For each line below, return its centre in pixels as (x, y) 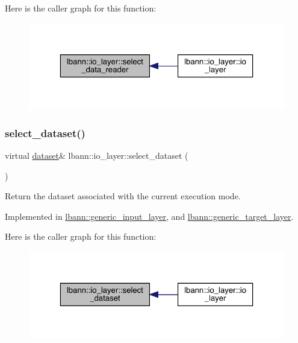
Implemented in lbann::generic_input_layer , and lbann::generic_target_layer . (149, 216)
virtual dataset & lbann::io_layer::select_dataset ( (97, 155)
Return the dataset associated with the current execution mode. (123, 196)
